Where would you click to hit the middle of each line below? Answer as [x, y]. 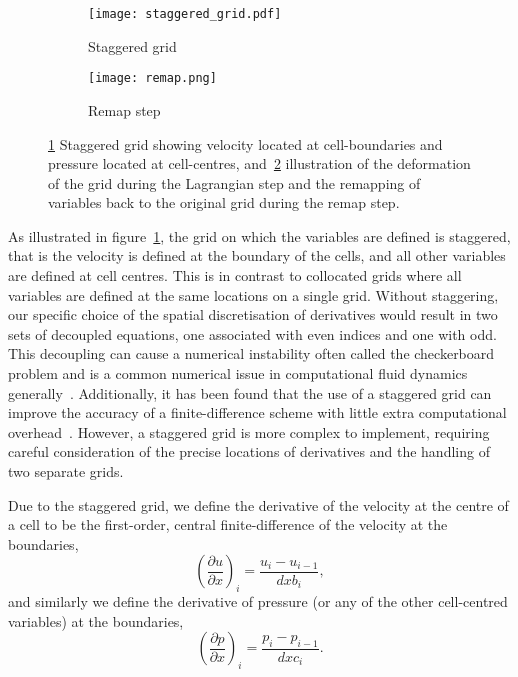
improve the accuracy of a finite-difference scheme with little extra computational [257, 412]
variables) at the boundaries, [96, 620]
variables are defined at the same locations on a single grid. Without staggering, [253, 294]
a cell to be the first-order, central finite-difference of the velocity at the [228, 524]
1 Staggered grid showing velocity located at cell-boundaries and [245, 143]
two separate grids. [66, 471]
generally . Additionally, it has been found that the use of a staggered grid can [250, 392]
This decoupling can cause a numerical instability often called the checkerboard [251, 353]
